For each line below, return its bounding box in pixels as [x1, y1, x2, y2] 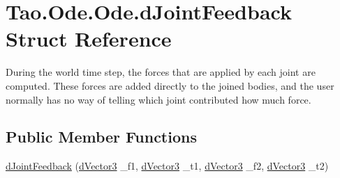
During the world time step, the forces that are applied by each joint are [6, 65, 316, 79]
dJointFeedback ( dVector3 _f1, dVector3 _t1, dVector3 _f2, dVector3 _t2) [6, 159, 329, 173]
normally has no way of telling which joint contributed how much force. [6, 92, 311, 106]
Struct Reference [6, 24, 172, 53]
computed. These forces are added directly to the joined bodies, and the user [6, 78, 334, 92]
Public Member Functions [6, 126, 197, 147]
